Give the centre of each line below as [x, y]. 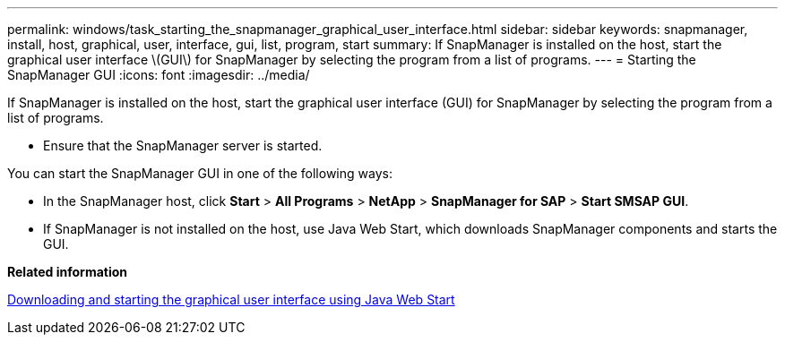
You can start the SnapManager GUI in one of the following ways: [200, 173]
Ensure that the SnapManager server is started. [183, 145]
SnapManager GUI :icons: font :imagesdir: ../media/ [159, 75]
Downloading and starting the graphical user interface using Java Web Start [231, 299]
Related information [68, 272]
